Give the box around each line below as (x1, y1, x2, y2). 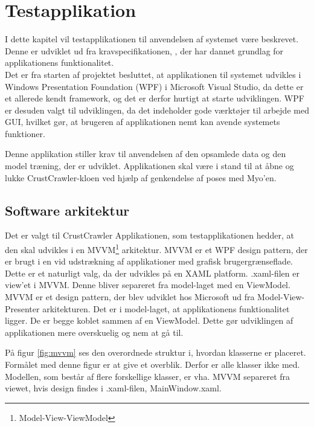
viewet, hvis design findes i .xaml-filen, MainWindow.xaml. (5, 382, 222, 394)
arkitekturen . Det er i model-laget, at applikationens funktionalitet (42, 302, 290, 315)
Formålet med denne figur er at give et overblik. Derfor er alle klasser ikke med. (5, 358, 300, 371)
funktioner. (5, 127, 45, 140)
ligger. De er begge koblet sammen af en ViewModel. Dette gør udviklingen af (5, 314, 293, 327)
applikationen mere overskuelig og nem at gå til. (5, 326, 184, 338)
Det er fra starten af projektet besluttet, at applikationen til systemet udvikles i (5, 68, 301, 80)
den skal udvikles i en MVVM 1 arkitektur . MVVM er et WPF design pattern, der (5, 242, 308, 255)
